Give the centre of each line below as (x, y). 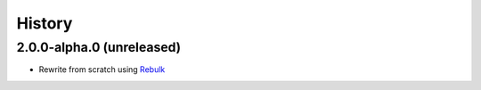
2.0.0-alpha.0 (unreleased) (99, 47)
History (45, 23)
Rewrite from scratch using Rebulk (102, 70)
